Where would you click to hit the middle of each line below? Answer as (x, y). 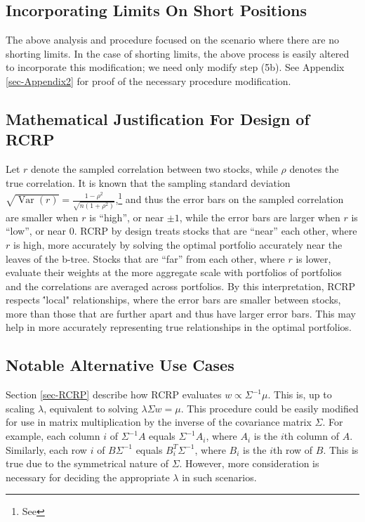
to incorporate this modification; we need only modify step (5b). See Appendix (175, 67)
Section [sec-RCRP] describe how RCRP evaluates (114, 394)
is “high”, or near (127, 217)
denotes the (314, 169)
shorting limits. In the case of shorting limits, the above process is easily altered (178, 53)
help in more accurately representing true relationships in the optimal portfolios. (179, 327)
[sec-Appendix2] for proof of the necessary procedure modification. (148, 80)
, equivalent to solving (91, 408)
